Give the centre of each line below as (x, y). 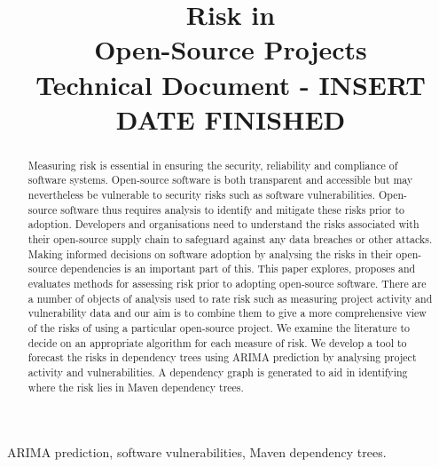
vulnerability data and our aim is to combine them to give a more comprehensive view (227, 313)
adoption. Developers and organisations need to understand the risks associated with (223, 224)
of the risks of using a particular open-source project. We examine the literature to (219, 327)
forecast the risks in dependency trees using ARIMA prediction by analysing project (222, 357)
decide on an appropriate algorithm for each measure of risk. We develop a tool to (217, 342)
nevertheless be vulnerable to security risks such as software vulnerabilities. (201, 195)
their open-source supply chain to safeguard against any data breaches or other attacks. (230, 239)
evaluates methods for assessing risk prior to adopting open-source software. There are (227, 283)
